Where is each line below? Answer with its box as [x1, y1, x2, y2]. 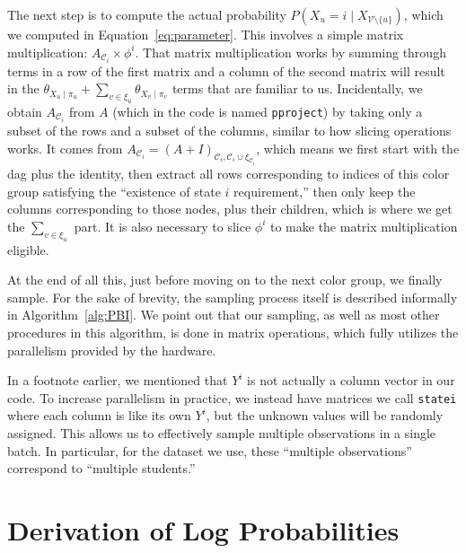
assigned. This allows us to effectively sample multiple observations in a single [7, 424, 436, 442]
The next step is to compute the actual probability [7, 5, 286, 23]
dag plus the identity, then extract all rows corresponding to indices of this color [7, 164, 450, 183]
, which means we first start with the [256, 138, 460, 157]
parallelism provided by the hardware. [7, 340, 216, 359]
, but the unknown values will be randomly [206, 406, 444, 425]
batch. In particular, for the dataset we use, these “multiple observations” [7, 441, 412, 460]
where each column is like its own [7, 406, 191, 425]
